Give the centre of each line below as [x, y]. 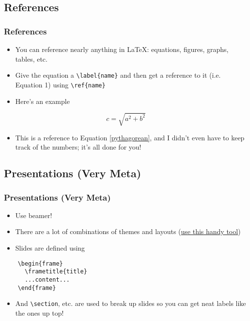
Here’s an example [42, 101]
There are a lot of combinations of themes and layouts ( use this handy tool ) [128, 231]
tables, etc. [31, 59]
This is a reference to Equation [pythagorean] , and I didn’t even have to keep [130, 137]
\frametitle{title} [56, 272]
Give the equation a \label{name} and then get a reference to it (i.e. [118, 75]
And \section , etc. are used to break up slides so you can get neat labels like [131, 303]
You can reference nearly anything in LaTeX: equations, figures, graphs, [122, 49]
